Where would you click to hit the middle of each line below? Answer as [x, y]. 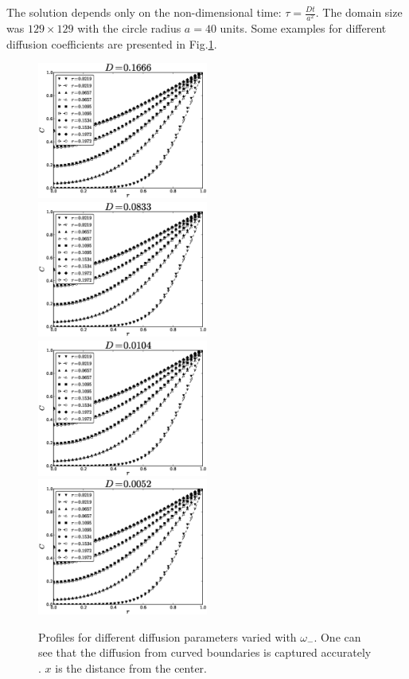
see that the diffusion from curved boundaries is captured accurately [205, 652]
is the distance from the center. [131, 667]
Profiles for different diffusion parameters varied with [167, 636]
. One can [337, 636]
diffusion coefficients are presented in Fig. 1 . [112, 43]
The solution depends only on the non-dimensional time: [144, 12]
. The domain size [359, 12]
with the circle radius [129, 28]
